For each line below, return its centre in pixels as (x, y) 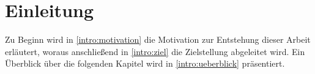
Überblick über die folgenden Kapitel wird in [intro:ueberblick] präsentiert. (145, 63)
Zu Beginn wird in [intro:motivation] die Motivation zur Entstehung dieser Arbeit (158, 39)
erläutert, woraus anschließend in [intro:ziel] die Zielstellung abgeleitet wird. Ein (155, 51)
